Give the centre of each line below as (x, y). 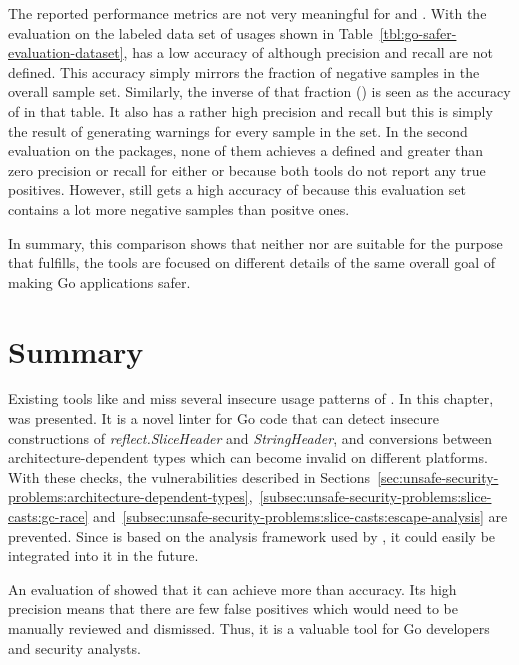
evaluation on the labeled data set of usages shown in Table (190, 32)
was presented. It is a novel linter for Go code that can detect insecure (224, 418)
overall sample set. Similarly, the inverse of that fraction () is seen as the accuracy (259, 91)
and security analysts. (74, 647)
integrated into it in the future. (103, 555)
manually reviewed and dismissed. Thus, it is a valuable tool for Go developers (249, 627)
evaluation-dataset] (66, 52)
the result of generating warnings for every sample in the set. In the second (238, 130)
